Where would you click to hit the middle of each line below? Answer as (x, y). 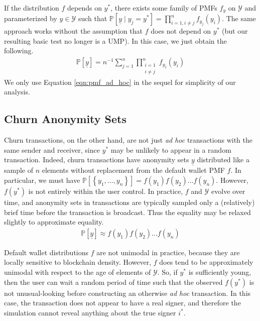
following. (19, 50)
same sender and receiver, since (52, 149)
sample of (19, 170)
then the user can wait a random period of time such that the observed (113, 282)
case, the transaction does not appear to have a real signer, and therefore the (122, 303)
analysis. (17, 92)
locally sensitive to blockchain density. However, (78, 262)
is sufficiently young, (220, 272)
